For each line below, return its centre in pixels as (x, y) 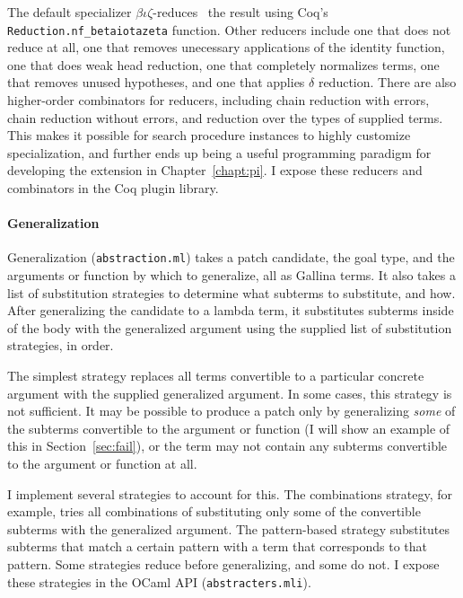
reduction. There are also (387, 82)
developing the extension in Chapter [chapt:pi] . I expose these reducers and (215, 170)
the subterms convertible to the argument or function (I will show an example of (229, 428)
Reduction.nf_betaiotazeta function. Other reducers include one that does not (229, 29)
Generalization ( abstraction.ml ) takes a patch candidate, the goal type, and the (231, 257)
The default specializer (70, 12)
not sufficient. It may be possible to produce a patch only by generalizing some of (231, 411)
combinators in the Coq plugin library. (113, 188)
